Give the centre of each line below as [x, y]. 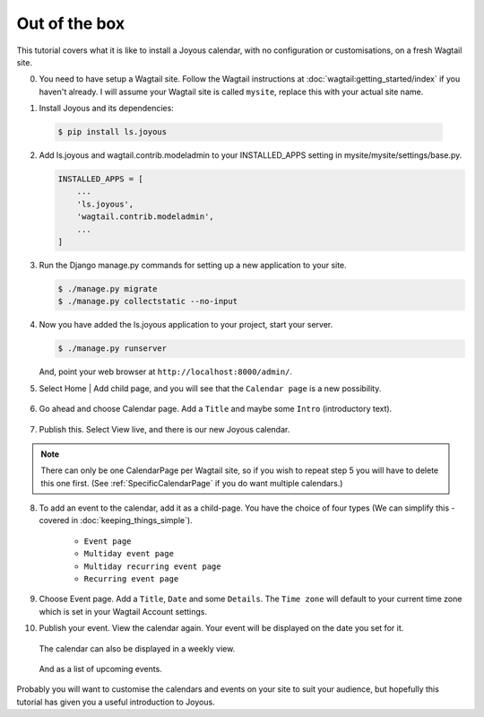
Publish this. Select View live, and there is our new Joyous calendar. [164, 429]
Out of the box [71, 23]
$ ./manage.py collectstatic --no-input [147, 302]
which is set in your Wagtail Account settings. [123, 611]
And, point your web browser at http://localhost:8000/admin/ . [166, 372]
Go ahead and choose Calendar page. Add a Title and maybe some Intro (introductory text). [216, 409]
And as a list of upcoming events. [101, 669]
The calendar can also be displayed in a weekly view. [137, 648]
